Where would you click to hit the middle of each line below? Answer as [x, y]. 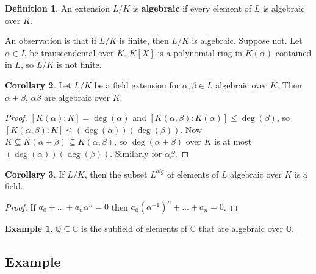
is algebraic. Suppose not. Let [247, 41]
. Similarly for [136, 153]
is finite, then [144, 41]
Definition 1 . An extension [57, 8]
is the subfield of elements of [135, 229]
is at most [233, 141]
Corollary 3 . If [35, 174]
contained [293, 52]
